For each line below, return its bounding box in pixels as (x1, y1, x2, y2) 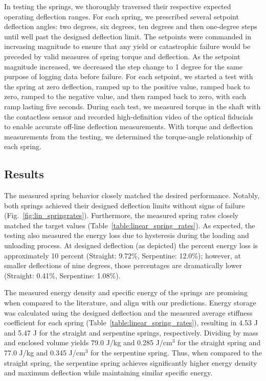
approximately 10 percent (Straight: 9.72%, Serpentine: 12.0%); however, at (4, 250, 241, 260)
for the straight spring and (178, 337, 261, 348)
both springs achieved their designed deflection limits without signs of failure (4, 200, 245, 210)
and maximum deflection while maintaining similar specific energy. (4, 367, 213, 378)
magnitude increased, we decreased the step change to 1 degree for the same (4, 61, 242, 72)
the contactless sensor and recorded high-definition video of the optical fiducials (4, 111, 254, 122)
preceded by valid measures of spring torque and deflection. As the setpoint (4, 51, 240, 61)
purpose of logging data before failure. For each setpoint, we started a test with (4, 71, 253, 82)
